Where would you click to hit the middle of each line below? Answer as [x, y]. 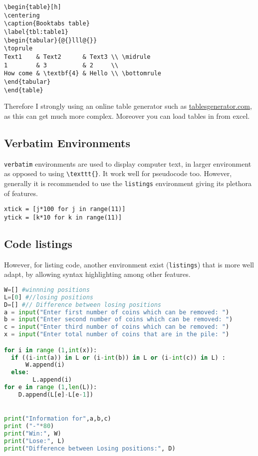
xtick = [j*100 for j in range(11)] [65, 209]
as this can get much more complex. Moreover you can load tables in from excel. [127, 115]
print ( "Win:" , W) [33, 433]
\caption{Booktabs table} [47, 24]
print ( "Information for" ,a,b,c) [58, 419]
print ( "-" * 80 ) [29, 426]
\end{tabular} [27, 82]
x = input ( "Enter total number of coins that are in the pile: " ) [117, 335]
